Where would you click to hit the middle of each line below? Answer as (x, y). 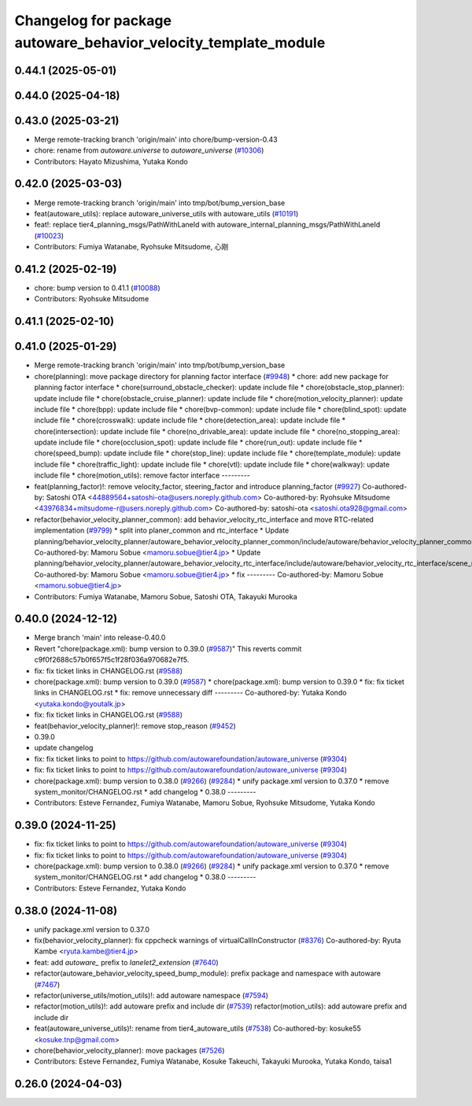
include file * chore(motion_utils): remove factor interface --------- (142, 475)
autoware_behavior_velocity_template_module (170, 42)
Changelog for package (93, 20)
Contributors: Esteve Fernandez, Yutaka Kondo (110, 888)
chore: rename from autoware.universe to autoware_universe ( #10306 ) (149, 150)
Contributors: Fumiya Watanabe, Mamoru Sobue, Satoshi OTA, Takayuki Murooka (166, 596)
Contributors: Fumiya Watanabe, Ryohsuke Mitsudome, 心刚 (131, 247)
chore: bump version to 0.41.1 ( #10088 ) (97, 288)
